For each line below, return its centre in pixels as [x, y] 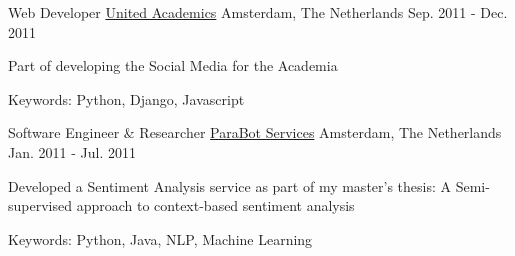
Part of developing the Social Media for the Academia [173, 65]
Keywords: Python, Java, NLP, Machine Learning [160, 238]
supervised [40, 205]
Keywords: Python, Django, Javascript [126, 98]
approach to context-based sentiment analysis [215, 205]
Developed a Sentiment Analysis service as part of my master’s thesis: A [230, 185]
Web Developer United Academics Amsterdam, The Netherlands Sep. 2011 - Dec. [258, 12]
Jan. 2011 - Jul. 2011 [72, 151]
